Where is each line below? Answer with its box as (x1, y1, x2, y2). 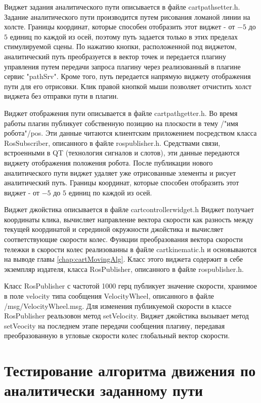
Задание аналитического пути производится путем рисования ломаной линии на (4, 11, 250, 22)
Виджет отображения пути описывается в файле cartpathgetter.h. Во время (4, 107, 238, 118)
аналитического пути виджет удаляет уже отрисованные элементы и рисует (4, 167, 236, 178)
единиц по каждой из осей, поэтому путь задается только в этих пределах (10, 31, 238, 42)
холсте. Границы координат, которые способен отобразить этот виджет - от (4, 21, 235, 32)
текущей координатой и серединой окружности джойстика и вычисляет (4, 224, 224, 234)
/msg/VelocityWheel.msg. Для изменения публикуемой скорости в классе (4, 300, 232, 311)
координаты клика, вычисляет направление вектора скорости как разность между (4, 214, 253, 224)
